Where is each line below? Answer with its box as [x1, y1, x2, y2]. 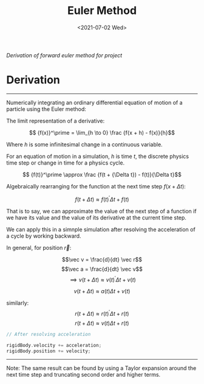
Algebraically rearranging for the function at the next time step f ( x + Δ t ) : [6, 182, 186, 190]
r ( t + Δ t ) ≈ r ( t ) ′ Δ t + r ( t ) [75, 309, 129, 317]
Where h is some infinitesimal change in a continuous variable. [6, 141, 163, 148]
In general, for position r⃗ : [6, 244, 72, 251]
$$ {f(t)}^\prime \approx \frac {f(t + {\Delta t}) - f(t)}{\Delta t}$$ [22, 171, 182, 178]
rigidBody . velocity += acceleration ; [6, 342, 102, 348]
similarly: [6, 299, 29, 307]
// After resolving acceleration [6, 331, 91, 337]
